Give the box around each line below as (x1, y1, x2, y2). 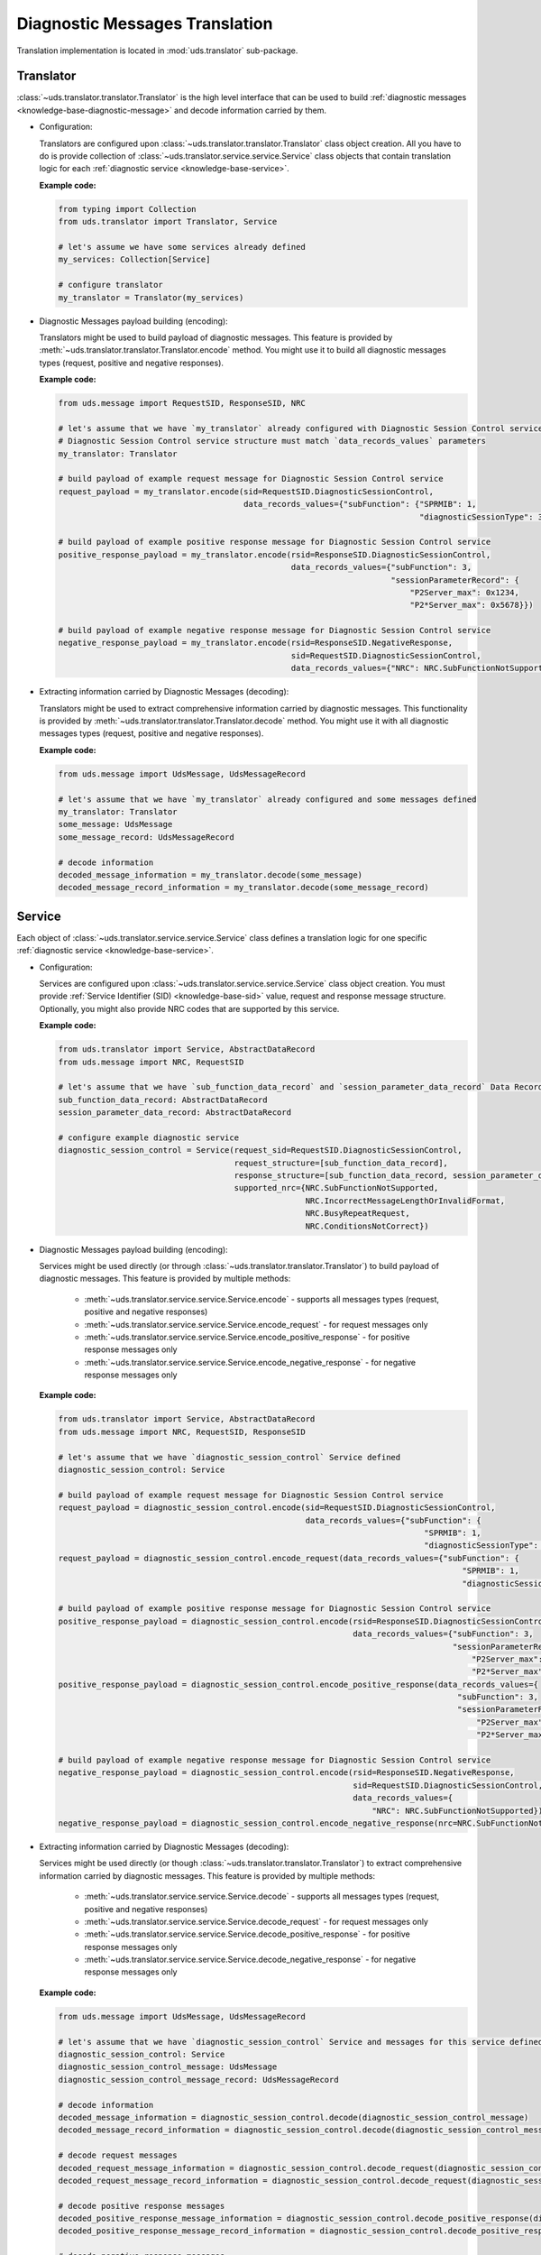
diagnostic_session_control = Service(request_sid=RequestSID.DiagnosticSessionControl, (58, 1146, 463, 1155)
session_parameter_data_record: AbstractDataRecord (58, 1108, 292, 1118)
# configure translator (58, 280, 164, 290)
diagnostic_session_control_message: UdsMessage (58, 2062, 278, 2072)
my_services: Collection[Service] (58, 254, 211, 265)
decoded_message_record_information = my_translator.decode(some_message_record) (58, 882, 430, 893)
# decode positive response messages (58, 2201, 225, 2211)
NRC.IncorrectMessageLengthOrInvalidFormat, (305, 1195, 505, 1206)
